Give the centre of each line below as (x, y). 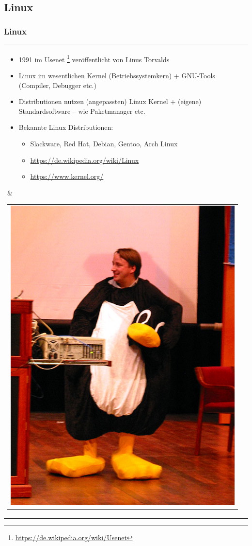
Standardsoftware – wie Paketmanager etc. (82, 111)
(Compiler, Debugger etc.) (57, 85)
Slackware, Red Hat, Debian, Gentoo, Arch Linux (104, 143)
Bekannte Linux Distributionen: (66, 127)
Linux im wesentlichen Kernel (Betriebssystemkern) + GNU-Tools (117, 75)
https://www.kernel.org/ (67, 176)
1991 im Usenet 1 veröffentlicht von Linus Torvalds (94, 58)
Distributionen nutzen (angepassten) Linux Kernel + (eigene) (110, 101)
